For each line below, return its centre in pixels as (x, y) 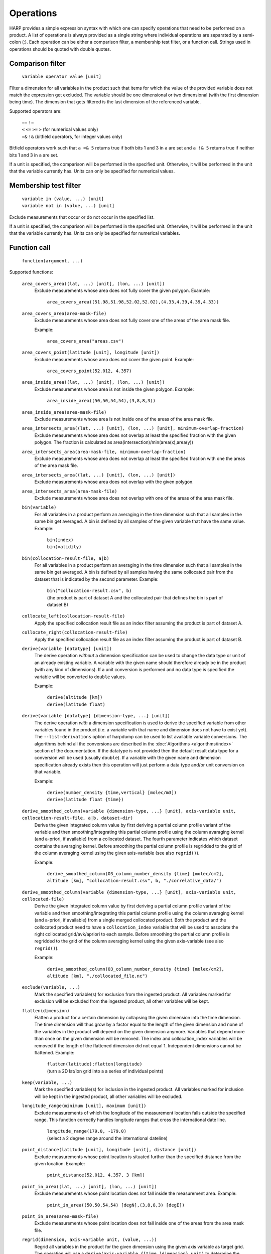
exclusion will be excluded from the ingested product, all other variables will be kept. (122, 1001)
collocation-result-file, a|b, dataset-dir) (78, 818)
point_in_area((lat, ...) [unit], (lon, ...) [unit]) (89, 1187)
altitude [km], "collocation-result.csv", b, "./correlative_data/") (134, 881)
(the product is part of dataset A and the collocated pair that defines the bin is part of (135, 597)
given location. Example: (60, 1163)
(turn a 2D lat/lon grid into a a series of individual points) (105, 1071)
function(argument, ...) (52, 261)
